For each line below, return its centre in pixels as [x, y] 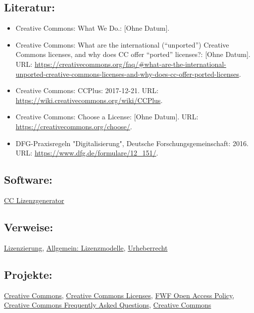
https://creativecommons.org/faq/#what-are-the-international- [130, 64]
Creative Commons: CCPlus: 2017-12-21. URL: [87, 90]
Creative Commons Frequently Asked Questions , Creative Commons [108, 305]
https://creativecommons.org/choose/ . [74, 126]
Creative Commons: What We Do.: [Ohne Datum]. [93, 28]
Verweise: [29, 227]
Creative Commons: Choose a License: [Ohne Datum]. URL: [107, 117]
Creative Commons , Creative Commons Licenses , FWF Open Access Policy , [119, 295]
